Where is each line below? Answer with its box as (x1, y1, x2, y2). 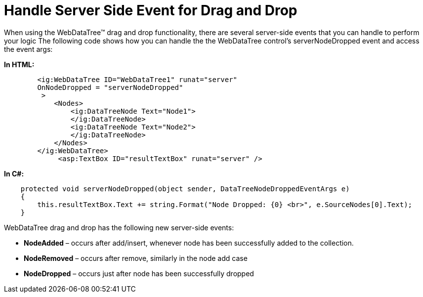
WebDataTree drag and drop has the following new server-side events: (4, 223, 234, 232)
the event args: (4, 44, 53, 53)
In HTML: (4, 60, 35, 69)
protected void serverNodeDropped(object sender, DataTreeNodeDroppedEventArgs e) (20, 184, 350, 193)
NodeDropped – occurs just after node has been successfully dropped (24, 269, 254, 278)
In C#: (4, 169, 24, 178)
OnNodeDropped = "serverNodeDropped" (37, 83, 183, 91)
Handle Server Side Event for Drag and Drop (4, 2, 297, 19)
